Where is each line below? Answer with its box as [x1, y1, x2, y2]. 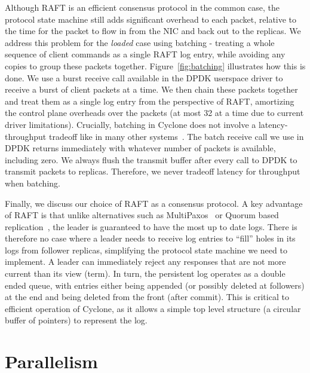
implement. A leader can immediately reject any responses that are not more [5, 255, 286, 268]
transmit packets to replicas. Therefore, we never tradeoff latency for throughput [5, 165, 300, 178]
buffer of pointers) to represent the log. [5, 314, 148, 326]
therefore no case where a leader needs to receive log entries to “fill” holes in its [5, 232, 296, 244]
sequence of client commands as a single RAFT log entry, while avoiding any [5, 48, 286, 60]
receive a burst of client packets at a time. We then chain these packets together [5, 83, 298, 96]
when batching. [5, 176, 60, 189]
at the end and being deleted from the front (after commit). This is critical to [5, 291, 289, 303]
